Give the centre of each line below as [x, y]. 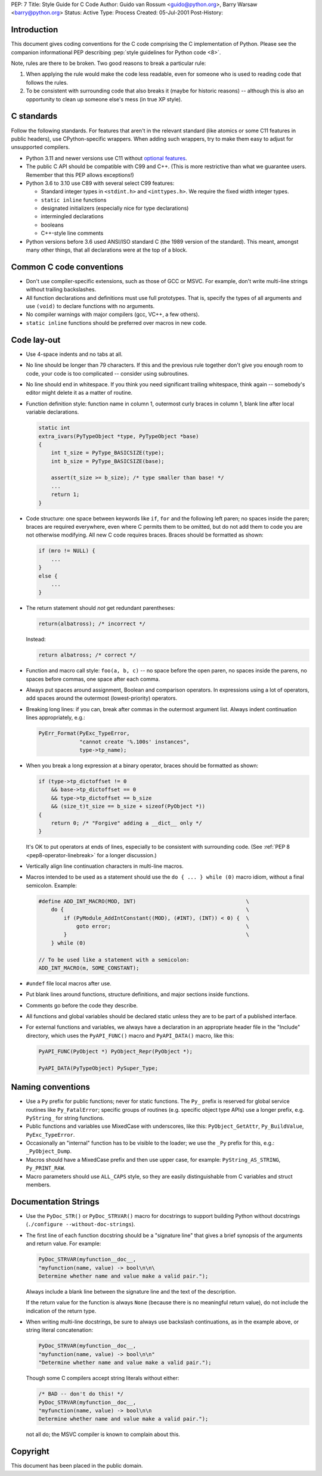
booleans [52, 225]
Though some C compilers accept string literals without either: [103, 1378]
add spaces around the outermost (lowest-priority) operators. [102, 698]
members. [38, 1185]
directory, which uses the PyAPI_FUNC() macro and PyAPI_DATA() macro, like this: [130, 1035]
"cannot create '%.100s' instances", [135, 742]
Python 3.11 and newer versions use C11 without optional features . [106, 158]
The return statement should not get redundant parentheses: [100, 608]
